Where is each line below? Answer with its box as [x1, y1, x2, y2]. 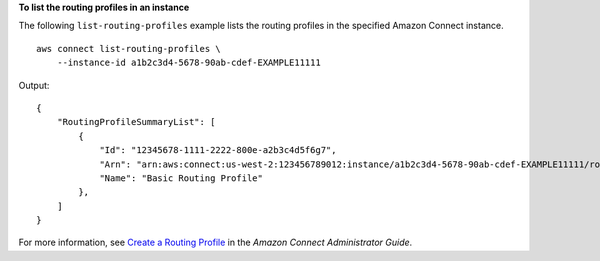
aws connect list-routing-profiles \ [36, 43, 222, 54]
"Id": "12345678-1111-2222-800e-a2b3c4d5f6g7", [99, 145, 337, 156]
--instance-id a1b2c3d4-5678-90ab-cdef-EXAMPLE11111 [56, 57, 322, 69]
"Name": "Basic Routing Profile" [99, 172, 264, 184]
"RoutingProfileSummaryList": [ [56, 116, 216, 128]
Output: [18, 79, 50, 91]
